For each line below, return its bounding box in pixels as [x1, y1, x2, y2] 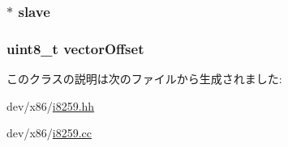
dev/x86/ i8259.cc [6, 124, 92, 141]
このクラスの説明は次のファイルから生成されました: [6, 70, 282, 87]
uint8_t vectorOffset [6, 38, 144, 58]
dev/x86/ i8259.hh [6, 97, 95, 114]
